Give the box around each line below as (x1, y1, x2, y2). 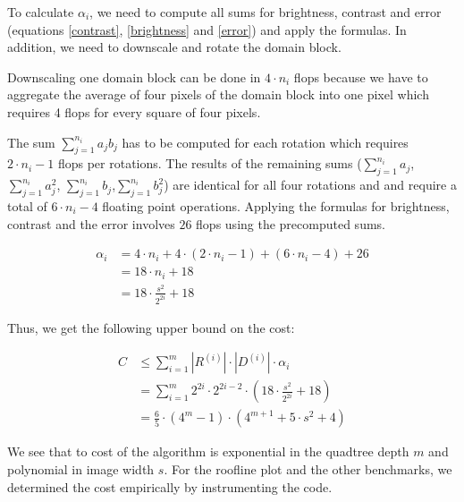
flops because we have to (293, 67, 428, 86)
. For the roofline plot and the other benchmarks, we (164, 459, 452, 478)
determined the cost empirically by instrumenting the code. (7, 477, 333, 496)
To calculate (7, 3, 74, 21)
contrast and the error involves (7, 214, 175, 233)
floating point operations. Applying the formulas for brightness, (102, 196, 450, 215)
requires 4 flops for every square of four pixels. (7, 102, 261, 121)
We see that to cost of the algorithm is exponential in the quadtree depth (7, 442, 409, 461)
